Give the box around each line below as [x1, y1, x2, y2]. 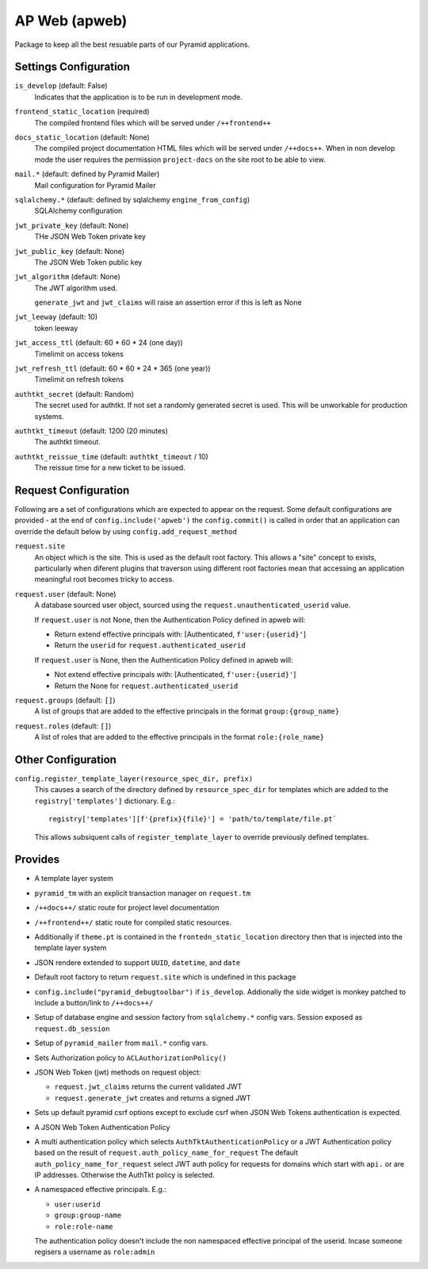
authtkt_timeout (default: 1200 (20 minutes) [14, 426, 168, 436]
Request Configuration [14, 483, 130, 497]
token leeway [34, 323, 78, 333]
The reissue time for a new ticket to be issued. [34, 463, 185, 472]
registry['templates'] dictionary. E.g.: [34, 796, 176, 806]
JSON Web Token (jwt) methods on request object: [34, 1067, 201, 1077]
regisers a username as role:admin [34, 1247, 155, 1257]
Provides [14, 853, 59, 867]
